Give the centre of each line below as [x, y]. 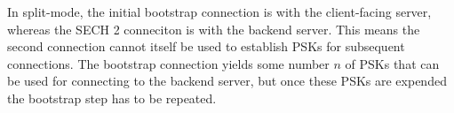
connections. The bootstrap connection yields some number [168, 63]
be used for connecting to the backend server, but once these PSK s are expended [227, 81]
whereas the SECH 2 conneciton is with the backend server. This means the [214, 29]
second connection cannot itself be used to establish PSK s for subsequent [206, 46]
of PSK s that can [392, 63]
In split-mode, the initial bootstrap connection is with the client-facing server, [219, 11]
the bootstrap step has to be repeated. [112, 98]
